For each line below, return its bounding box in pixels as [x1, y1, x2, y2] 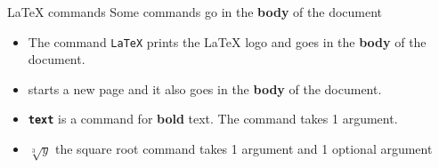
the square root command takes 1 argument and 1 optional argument [55, 140, 433, 158]
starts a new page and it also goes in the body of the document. [28, 79, 382, 98]
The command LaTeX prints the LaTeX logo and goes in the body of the [28, 32, 427, 51]
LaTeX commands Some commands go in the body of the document [7, 3, 383, 20]
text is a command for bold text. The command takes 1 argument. [28, 109, 398, 128]
